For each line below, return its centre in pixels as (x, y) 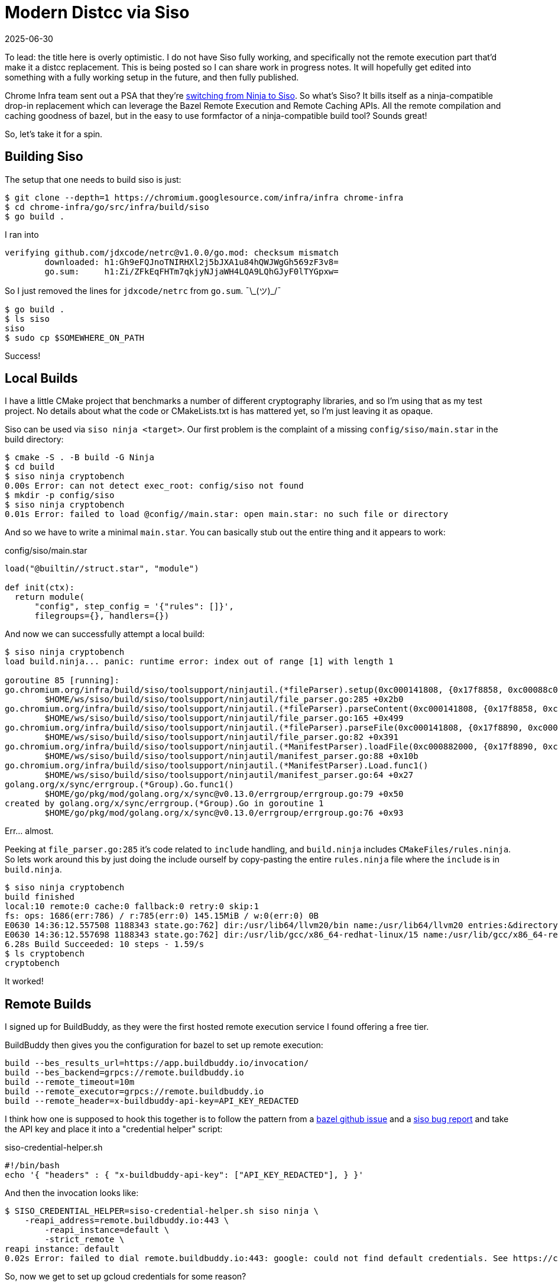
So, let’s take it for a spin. (54, 134)
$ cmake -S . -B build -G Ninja (80, 458)
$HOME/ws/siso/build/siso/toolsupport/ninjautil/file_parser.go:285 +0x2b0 (224, 699)
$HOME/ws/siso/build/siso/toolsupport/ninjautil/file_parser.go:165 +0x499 (224, 718)
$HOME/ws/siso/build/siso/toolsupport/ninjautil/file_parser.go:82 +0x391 (221, 737)
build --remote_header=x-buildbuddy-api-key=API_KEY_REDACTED (152, 1101)
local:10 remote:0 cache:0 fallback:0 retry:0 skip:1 (132, 907)
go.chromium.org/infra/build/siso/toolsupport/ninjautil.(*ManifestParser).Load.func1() (217, 766)
